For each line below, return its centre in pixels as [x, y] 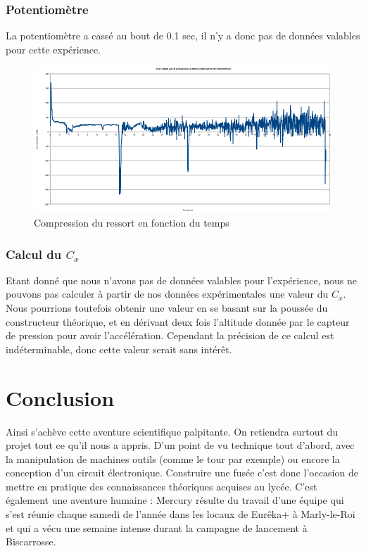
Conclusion [60, 397]
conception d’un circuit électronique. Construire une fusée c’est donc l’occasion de [182, 473]
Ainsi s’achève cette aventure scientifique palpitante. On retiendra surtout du [172, 431]
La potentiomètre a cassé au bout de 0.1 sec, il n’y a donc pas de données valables [183, 36]
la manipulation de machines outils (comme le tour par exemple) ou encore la [173, 458]
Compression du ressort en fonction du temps [132, 222]
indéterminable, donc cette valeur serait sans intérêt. [119, 349]
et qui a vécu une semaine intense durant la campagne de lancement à [157, 527]
